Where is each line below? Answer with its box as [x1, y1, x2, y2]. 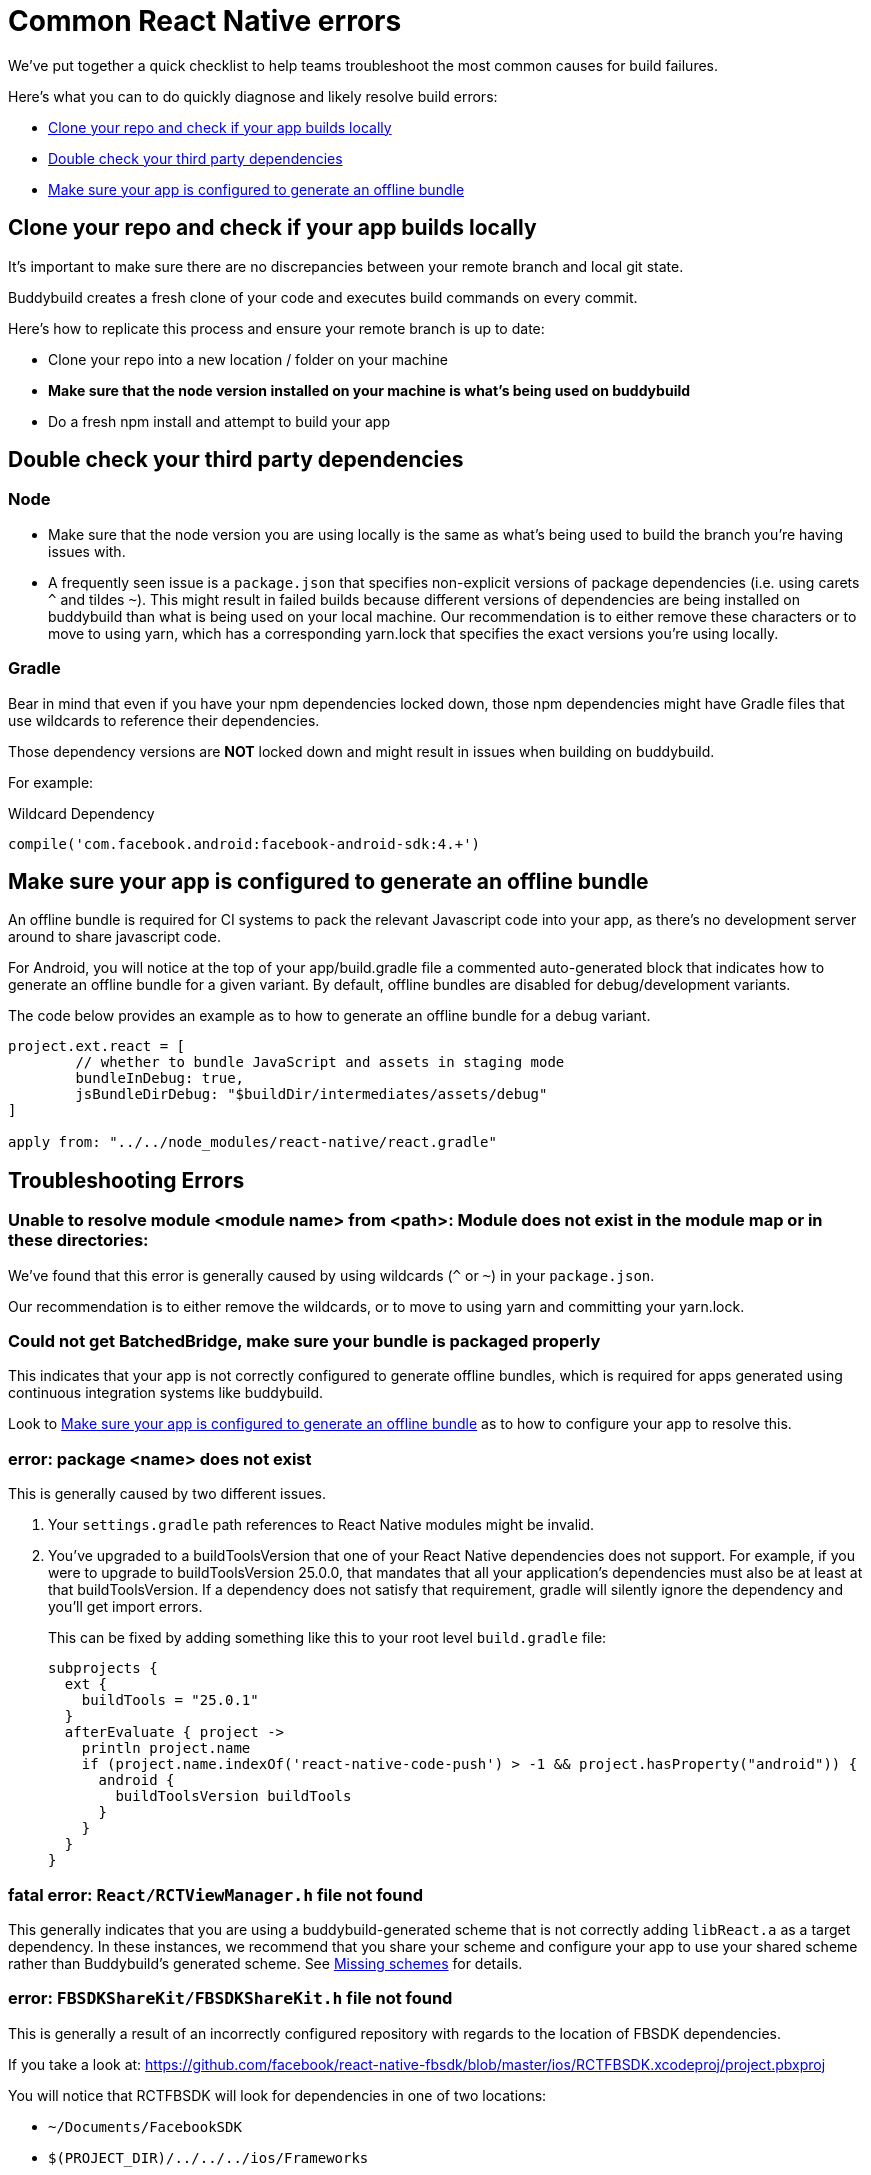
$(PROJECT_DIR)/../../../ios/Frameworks [48, 2149, 369, 2166]
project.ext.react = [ [8, 1038, 186, 1055]
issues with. [48, 542, 126, 560]
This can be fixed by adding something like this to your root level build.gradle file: [48, 1629, 607, 1647]
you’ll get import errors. [48, 1598, 203, 1616]
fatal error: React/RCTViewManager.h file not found [8, 1884, 424, 1905]
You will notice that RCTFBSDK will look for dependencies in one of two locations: [8, 2086, 547, 2104]
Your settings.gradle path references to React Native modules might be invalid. [48, 1516, 595, 1534]
